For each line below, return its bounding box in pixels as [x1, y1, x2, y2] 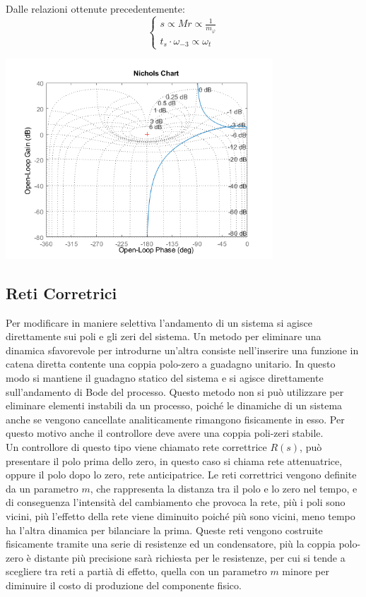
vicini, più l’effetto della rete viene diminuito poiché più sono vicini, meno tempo [6, 508, 355, 523]
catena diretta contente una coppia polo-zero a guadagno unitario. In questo [6, 356, 336, 371]
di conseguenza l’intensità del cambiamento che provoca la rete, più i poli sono [6, 495, 346, 509]
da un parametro [6, 481, 78, 495]
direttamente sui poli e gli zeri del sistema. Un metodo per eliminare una [6, 329, 321, 344]
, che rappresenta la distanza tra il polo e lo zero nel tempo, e [90, 481, 358, 495]
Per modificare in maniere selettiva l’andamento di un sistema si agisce [6, 315, 312, 330]
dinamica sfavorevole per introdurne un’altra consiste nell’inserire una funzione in [6, 342, 359, 357]
